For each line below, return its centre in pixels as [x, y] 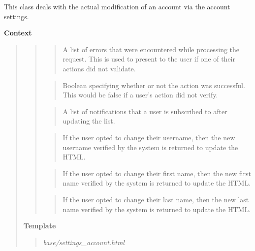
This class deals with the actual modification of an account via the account [117, 6]
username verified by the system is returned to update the [150, 147]
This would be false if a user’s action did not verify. [140, 95]
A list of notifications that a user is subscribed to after [145, 111]
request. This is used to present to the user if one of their [149, 59]
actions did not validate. [99, 68]
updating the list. [89, 121]
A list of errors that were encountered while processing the [151, 49]
